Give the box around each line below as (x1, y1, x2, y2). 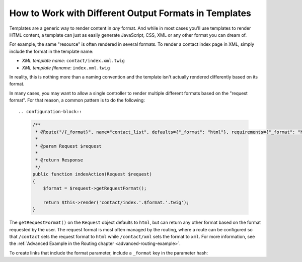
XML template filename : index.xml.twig (22, 64, 110, 70)
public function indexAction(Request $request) (32, 171, 152, 177)
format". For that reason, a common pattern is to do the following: (9, 97, 145, 103)
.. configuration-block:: (18, 109, 83, 115)
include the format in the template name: (9, 48, 94, 54)
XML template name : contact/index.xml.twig (22, 58, 125, 64)
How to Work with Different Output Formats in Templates (9, 8, 251, 19)
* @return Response (35, 157, 83, 163)
